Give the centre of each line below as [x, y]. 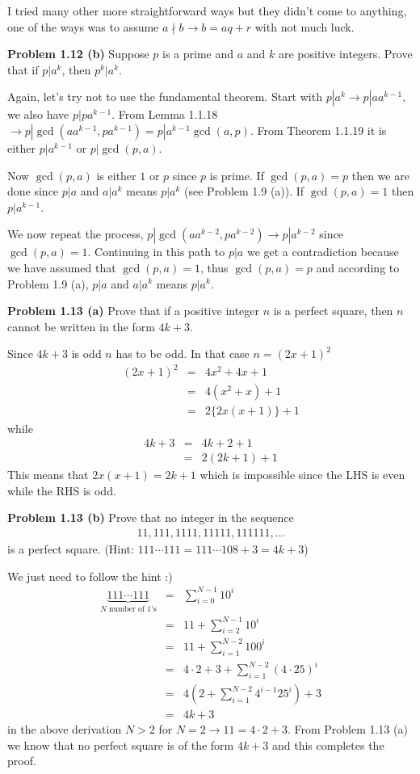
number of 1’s [133, 609]
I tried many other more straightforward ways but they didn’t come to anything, [207, 11]
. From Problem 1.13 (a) [347, 729]
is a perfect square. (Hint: [71, 548]
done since [33, 191]
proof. [22, 761]
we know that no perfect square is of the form [121, 745]
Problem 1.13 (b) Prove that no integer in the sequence [151, 517]
